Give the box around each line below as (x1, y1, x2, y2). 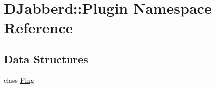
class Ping (4, 74, 35, 85)
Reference (4, 17, 73, 38)
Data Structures (4, 51, 88, 66)
